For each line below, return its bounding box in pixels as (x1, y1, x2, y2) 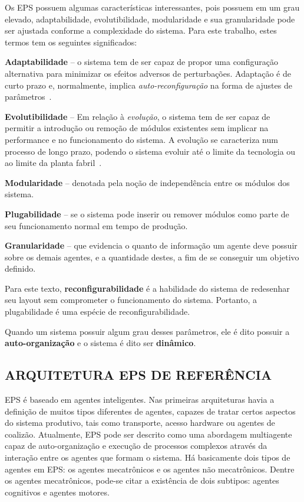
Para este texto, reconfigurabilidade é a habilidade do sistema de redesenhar (5, 282, 290, 294)
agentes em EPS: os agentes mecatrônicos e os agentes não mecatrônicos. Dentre (5, 462, 295, 475)
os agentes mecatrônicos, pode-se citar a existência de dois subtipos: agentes (5, 474, 279, 487)
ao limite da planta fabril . (5, 157, 102, 169)
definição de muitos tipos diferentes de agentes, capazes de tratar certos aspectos (5, 405, 296, 417)
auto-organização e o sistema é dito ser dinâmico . (5, 337, 196, 349)
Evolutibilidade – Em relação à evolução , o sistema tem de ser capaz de (5, 110, 270, 122)
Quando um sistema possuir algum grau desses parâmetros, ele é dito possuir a (5, 325, 290, 337)
